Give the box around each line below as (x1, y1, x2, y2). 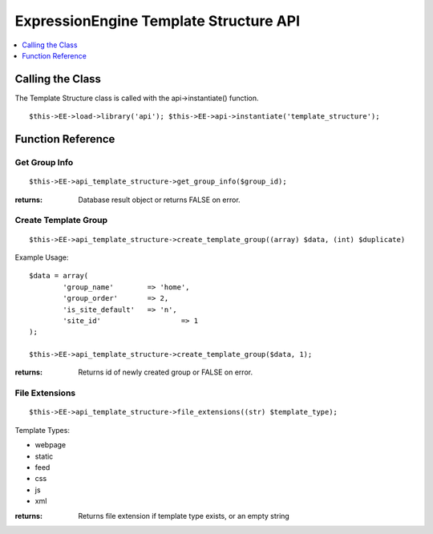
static (34, 451, 54, 461)
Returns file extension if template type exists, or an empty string (78, 511, 290, 520)
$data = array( (29, 271, 89, 281)
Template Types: (14, 425, 70, 435)
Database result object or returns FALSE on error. (78, 195, 241, 204)
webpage (34, 440, 67, 450)
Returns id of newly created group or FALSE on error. (78, 367, 253, 377)
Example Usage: (14, 253, 69, 262)
